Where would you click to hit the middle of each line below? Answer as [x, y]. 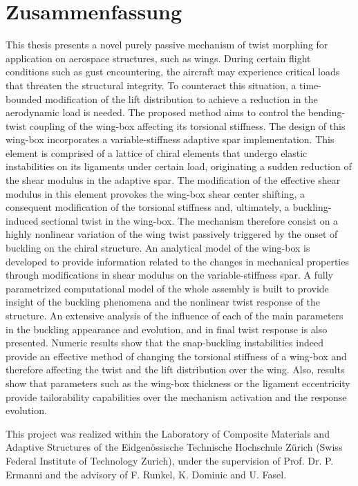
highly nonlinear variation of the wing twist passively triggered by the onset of [172, 234]
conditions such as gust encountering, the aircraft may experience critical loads [173, 72]
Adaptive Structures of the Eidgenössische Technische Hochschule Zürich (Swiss [174, 447]
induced [22, 220]
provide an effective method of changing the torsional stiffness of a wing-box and [176, 356]
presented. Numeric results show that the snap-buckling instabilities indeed [164, 343]
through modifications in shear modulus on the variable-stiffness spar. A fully [170, 275]
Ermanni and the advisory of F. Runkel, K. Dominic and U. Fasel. [146, 474]
